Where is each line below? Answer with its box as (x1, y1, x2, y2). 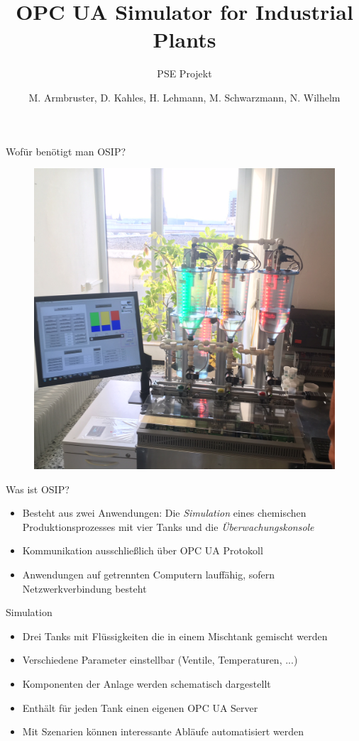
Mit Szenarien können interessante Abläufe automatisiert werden (22, 724, 304, 739)
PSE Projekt (157, 66, 212, 81)
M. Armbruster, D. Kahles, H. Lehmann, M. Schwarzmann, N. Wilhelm (28, 89, 341, 104)
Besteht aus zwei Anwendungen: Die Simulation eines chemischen (22, 505, 306, 520)
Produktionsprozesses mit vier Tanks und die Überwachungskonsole (22, 519, 314, 534)
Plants (153, 25, 216, 54)
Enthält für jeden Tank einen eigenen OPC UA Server (22, 700, 258, 715)
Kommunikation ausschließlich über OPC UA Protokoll (22, 543, 263, 558)
